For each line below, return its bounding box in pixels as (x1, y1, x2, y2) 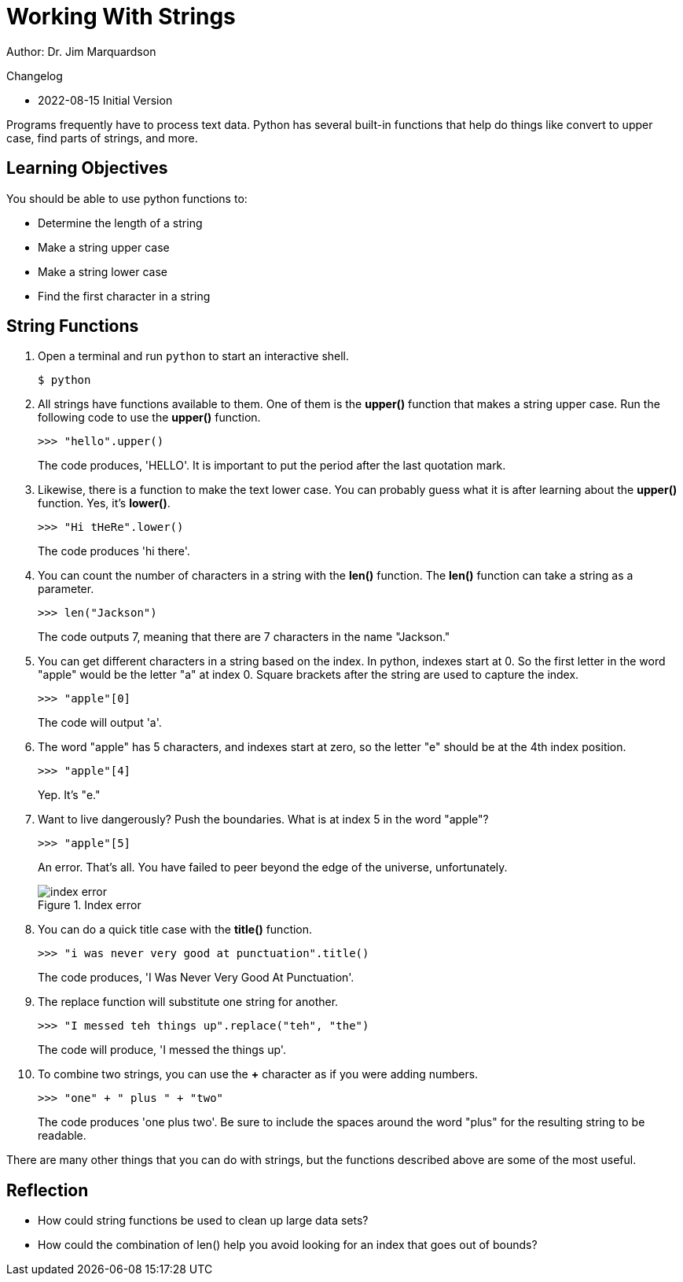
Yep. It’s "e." (38, 788, 101, 802)
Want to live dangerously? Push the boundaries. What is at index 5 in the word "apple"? (38, 812, 489, 827)
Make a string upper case (38, 240, 170, 254)
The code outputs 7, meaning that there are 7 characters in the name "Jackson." (38, 630, 450, 644)
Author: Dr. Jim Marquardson (6, 44, 156, 58)
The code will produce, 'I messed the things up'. (38, 1043, 286, 1057)
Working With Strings (6, 3, 236, 30)
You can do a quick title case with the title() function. (38, 923, 313, 937)
